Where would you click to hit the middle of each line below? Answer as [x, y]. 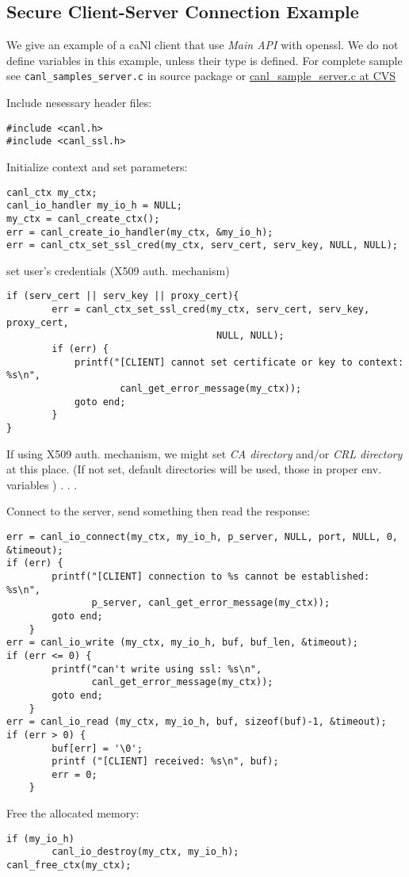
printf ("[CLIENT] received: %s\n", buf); [165, 762]
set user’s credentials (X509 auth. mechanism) [118, 270]
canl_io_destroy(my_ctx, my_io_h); [145, 852]
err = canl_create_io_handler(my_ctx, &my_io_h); [140, 232]
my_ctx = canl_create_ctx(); [83, 218]
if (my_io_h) [40, 839]
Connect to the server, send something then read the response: [158, 511]
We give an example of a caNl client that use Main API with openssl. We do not [203, 45]
